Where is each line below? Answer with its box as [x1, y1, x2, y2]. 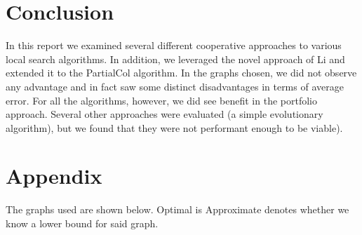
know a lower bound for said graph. [6, 216, 159, 230]
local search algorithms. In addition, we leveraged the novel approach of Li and [6, 51, 345, 66]
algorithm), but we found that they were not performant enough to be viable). [6, 120, 343, 135]
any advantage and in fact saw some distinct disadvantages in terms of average [6, 79, 344, 93]
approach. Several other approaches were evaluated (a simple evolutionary [6, 107, 323, 121]
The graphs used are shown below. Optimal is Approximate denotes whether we [6, 202, 349, 217]
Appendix [6, 161, 102, 190]
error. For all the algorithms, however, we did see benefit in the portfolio [6, 93, 317, 107]
